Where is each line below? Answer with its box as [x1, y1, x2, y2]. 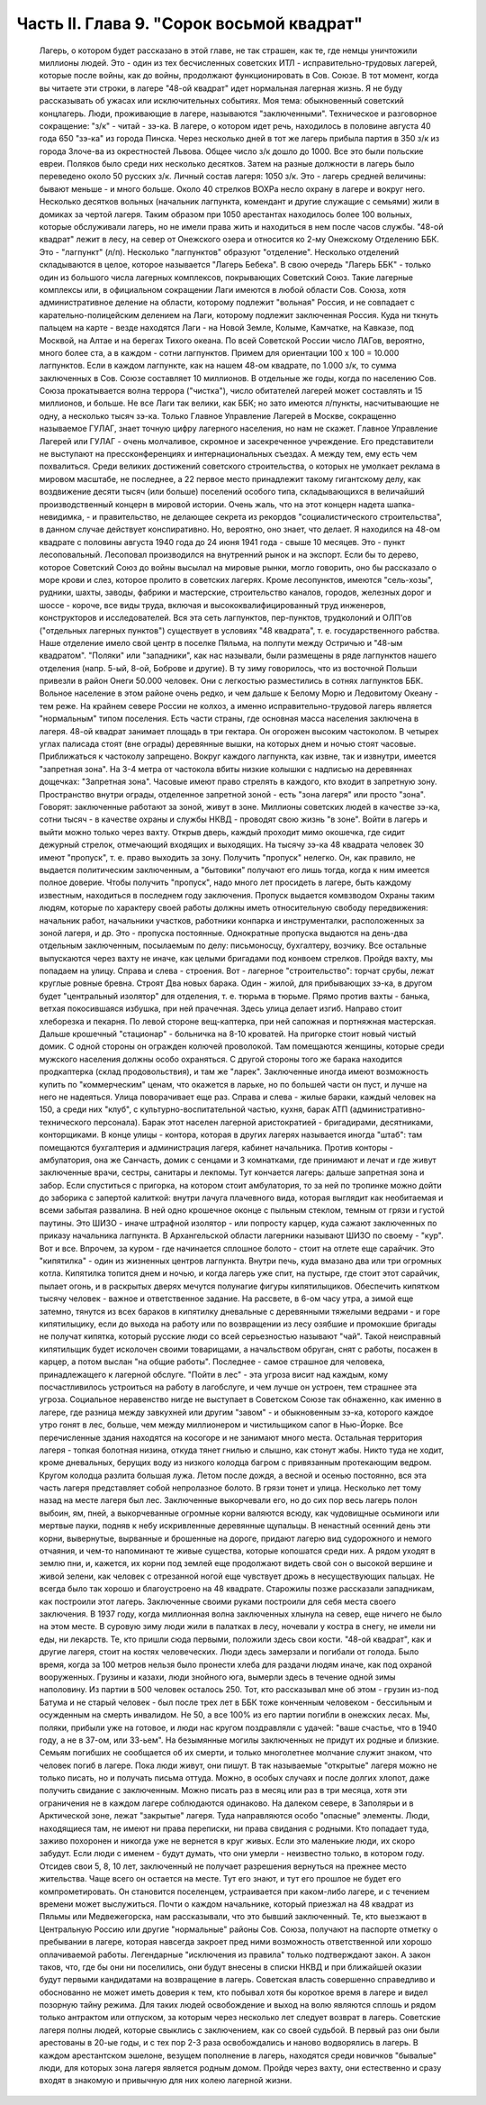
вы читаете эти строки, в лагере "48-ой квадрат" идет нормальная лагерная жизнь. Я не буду [39, 82, 402, 94]
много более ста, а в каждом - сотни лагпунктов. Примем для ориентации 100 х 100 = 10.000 [39, 347, 400, 358]
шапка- [387, 498, 416, 509]
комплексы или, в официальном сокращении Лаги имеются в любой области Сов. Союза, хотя [39, 284, 407, 295]
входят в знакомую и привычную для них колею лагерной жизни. [39, 2075, 292, 2086]
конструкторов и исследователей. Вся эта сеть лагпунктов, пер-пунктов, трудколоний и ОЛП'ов [39, 613, 412, 624]
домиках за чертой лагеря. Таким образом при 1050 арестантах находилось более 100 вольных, [39, 208, 413, 220]
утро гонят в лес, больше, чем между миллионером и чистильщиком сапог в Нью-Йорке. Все [39, 1419, 404, 1430]
